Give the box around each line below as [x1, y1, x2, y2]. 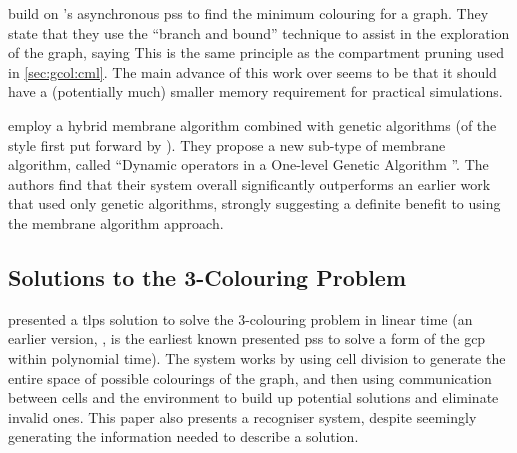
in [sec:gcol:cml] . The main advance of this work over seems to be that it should [8, 61, 497, 82]
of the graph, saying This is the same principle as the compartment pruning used [8, 42, 505, 63]
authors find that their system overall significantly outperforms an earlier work [8, 173, 491, 194]
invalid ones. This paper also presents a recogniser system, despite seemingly [8, 406, 477, 427]
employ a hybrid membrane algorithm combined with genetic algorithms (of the [8, 114, 497, 135]
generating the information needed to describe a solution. [8, 426, 359, 447]
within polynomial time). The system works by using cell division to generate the [8, 347, 506, 368]
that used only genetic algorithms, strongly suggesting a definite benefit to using [8, 193, 501, 214]
